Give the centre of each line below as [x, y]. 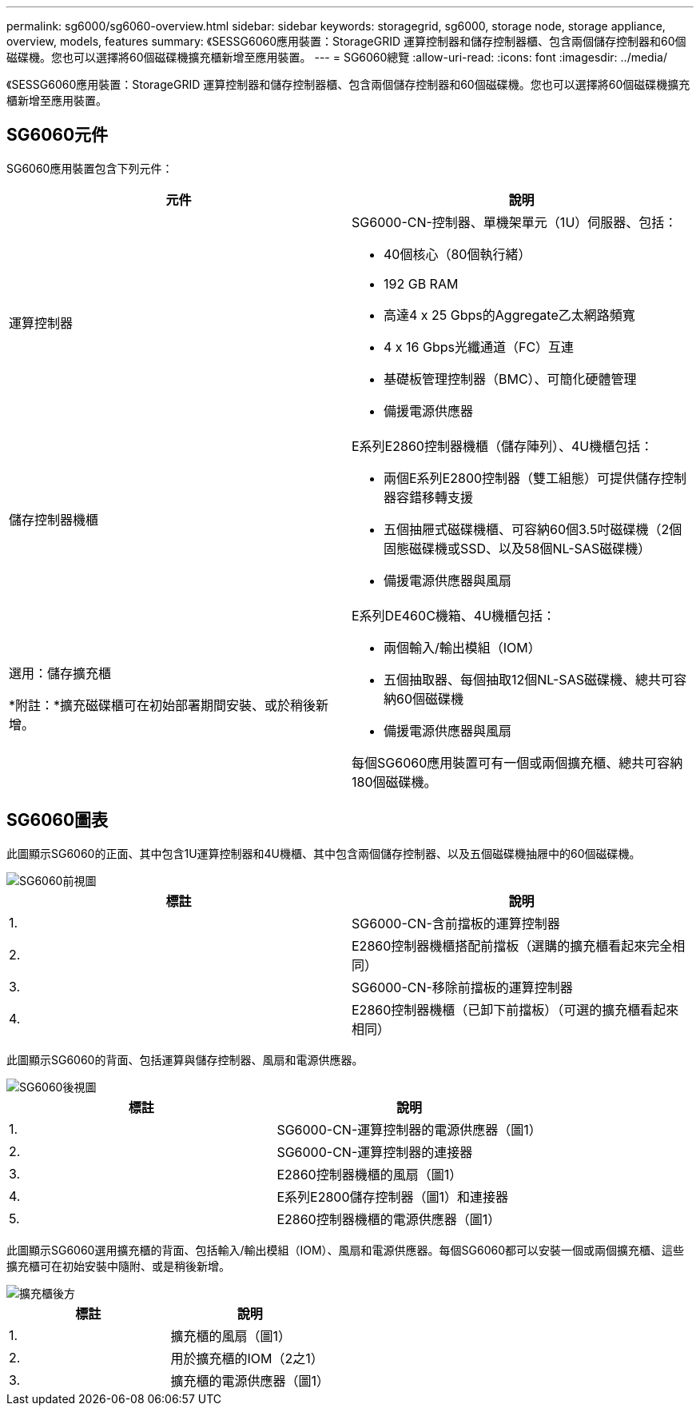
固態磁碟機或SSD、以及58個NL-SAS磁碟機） [517, 548]
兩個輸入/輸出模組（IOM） [462, 647]
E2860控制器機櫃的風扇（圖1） [370, 1174]
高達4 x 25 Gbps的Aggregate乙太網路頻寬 [509, 315]
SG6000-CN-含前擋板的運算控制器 [456, 923]
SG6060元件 [58, 135]
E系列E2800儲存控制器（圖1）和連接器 [392, 1197]
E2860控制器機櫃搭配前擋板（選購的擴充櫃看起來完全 [512, 945]
